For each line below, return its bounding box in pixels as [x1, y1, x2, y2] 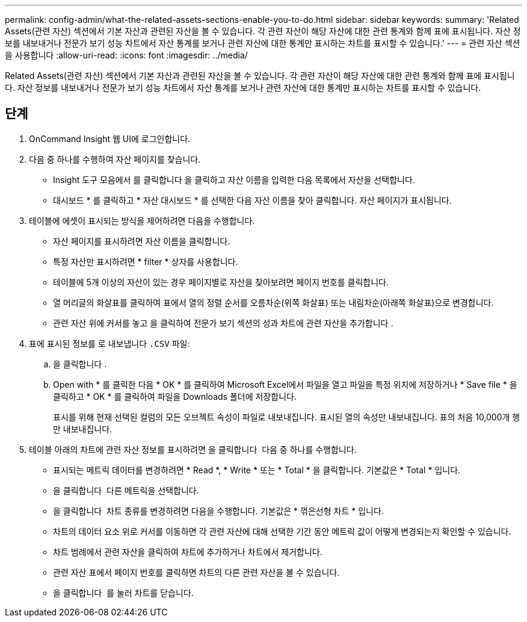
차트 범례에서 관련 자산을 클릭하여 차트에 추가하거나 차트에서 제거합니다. [53, 546, 322, 557]
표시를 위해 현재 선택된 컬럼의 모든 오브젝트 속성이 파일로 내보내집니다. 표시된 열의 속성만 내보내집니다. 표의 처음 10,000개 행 [53, 411, 520, 422]
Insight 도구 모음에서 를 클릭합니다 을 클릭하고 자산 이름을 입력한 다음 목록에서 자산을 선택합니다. [53, 174, 415, 185]
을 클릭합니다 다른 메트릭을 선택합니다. [53, 485, 199, 496]
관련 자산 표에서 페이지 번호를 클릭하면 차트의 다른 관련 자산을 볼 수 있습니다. [53, 567, 340, 577]
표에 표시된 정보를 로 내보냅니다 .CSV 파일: [29, 338, 190, 349]
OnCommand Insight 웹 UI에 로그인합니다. [29, 133, 191, 144]
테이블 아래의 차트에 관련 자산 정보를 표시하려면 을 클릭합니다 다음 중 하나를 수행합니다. [29, 444, 357, 455]
